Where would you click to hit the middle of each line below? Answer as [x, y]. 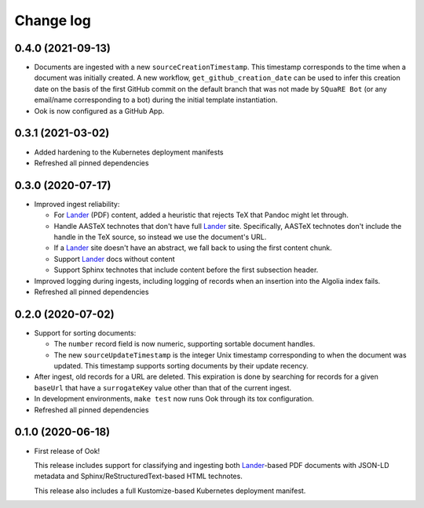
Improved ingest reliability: [77, 204]
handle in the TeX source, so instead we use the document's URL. [160, 237]
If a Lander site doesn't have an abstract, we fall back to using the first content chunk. [193, 248]
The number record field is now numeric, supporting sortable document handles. [185, 344]
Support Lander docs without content [115, 259]
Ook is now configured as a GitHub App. [99, 111]
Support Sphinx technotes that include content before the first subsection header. [186, 270]
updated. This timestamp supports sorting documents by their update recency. [181, 366]
